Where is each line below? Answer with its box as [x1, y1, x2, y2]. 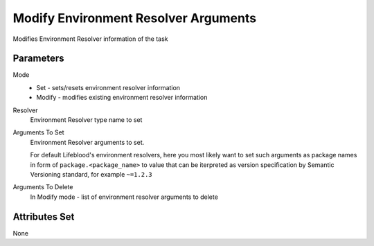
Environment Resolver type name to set [30, 116, 143, 124]
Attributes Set [12, 211, 75, 222]
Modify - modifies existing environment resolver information [36, 94, 208, 102]
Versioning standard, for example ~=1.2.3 [30, 170, 152, 178]
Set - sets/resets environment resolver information [36, 83, 180, 91]
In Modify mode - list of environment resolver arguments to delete [30, 193, 218, 201]
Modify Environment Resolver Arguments [12, 10, 256, 26]
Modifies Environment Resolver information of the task [12, 35, 168, 43]
